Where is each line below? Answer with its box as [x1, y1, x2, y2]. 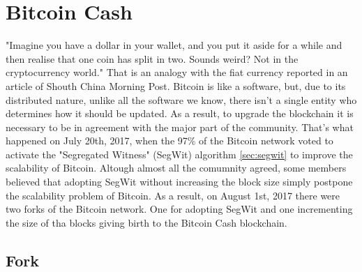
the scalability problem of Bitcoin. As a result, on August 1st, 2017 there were [6, 188, 340, 202]
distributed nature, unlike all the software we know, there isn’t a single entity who [6, 92, 357, 107]
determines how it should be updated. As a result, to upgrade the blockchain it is [6, 106, 354, 121]
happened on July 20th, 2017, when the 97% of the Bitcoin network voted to [6, 133, 333, 148]
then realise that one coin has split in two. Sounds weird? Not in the [6, 51, 299, 66]
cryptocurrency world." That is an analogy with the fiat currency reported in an [6, 65, 348, 80]
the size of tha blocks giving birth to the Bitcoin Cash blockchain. [6, 215, 287, 229]
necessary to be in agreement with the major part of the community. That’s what [6, 119, 354, 134]
